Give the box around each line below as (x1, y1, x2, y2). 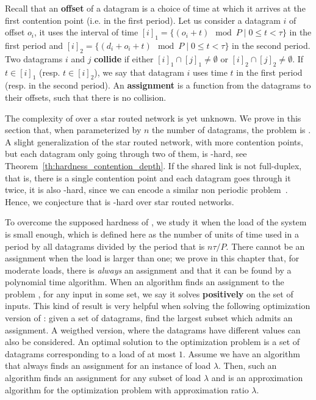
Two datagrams (5, 52, 63, 65)
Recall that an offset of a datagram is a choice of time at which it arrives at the (5, 2, 306, 14)
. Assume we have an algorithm (183, 347, 300, 360)
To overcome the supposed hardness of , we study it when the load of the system (5, 216, 307, 228)
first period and (5, 38, 63, 51)
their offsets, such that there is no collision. (5, 90, 167, 103)
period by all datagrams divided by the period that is (5, 239, 205, 252)
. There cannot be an (226, 239, 305, 252)
